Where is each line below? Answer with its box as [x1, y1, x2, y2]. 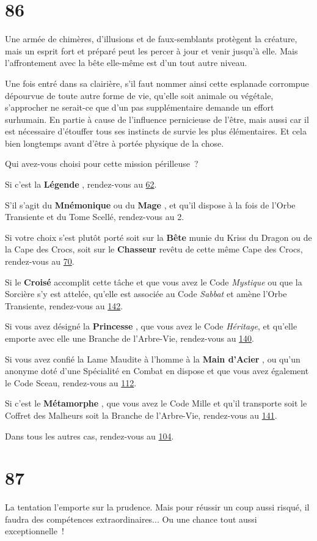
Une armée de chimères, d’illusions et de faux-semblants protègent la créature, [5, 32, 297, 45]
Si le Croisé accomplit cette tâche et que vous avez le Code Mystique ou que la [5, 275, 302, 288]
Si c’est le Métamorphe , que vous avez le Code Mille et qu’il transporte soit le [5, 397, 307, 410]
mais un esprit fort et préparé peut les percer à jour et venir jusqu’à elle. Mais [5, 44, 298, 57]
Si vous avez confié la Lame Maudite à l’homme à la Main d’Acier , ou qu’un [5, 352, 301, 365]
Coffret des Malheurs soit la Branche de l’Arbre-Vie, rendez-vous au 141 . [5, 408, 277, 421]
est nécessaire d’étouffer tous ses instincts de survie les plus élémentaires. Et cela [5, 125, 307, 138]
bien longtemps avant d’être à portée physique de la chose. [5, 136, 224, 149]
